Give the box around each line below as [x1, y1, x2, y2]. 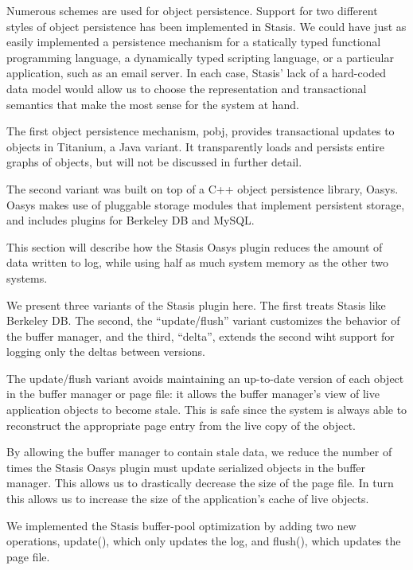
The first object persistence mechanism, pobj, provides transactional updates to [6, 123, 395, 139]
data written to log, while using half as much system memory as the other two [6, 254, 388, 271]
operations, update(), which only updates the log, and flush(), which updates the [6, 533, 401, 549]
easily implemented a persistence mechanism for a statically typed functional [6, 33, 381, 50]
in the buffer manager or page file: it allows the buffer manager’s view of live [6, 385, 380, 402]
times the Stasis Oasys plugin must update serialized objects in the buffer [6, 459, 366, 475]
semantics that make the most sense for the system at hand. [6, 96, 300, 112]
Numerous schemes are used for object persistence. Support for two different [6, 2, 378, 18]
